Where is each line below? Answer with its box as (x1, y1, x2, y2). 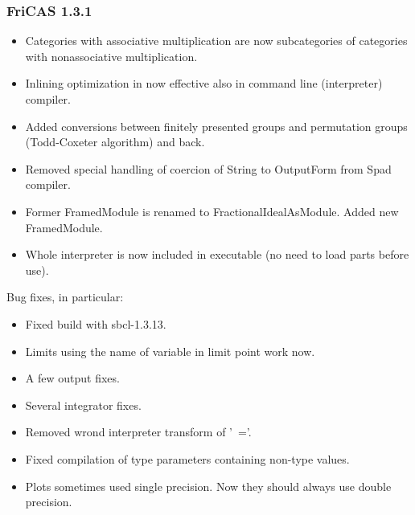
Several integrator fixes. (25, 396, 142, 413)
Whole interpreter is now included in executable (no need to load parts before (25, 246, 409, 263)
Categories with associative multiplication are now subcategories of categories (25, 32, 408, 49)
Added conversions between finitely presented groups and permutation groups (25, 117, 408, 134)
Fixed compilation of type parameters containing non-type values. (25, 450, 350, 467)
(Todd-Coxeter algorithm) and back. (25, 133, 205, 150)
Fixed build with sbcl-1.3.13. (25, 315, 166, 332)
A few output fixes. (25, 370, 120, 386)
